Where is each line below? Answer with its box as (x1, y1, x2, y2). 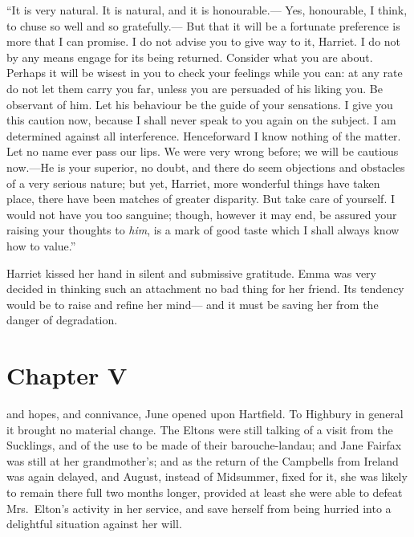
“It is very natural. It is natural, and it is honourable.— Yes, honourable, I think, (6, 2, 408, 18)
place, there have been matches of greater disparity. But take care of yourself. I (6, 190, 396, 207)
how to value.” (6, 237, 76, 254)
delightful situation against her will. (6, 515, 182, 532)
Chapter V (6, 359, 128, 392)
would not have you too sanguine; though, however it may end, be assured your (6, 205, 397, 222)
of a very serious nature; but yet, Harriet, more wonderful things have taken (6, 174, 380, 191)
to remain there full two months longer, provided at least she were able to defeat (6, 483, 403, 500)
